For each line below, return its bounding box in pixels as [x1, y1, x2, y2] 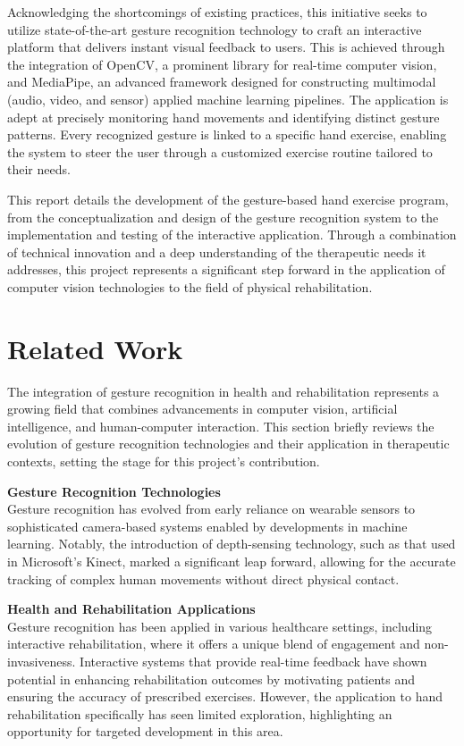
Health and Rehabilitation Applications [7, 599, 256, 618]
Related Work [7, 330, 183, 366]
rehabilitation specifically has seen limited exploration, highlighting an [7, 704, 392, 723]
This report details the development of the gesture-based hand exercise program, [7, 189, 449, 208]
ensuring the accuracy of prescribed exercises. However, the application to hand [7, 687, 443, 706]
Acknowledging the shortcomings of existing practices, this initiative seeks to [7, 3, 427, 21]
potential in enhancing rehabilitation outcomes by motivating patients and [7, 669, 416, 688]
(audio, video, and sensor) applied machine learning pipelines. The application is [7, 89, 449, 108]
